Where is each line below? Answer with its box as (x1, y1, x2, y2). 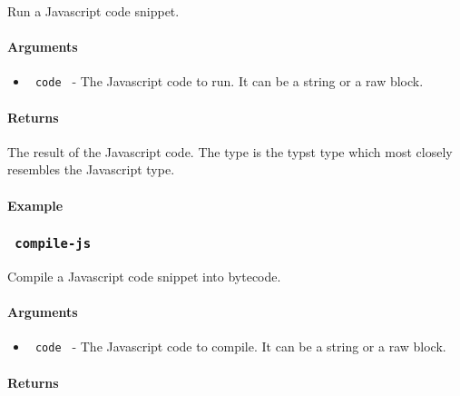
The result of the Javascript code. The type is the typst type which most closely (7, 142, 453, 161)
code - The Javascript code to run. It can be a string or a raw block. (34, 72, 424, 91)
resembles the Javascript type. (7, 160, 175, 179)
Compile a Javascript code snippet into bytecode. (7, 267, 281, 285)
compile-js (15, 236, 92, 252)
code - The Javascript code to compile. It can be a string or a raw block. (34, 337, 446, 356)
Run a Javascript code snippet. (7, 2, 180, 20)
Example (7, 195, 64, 214)
